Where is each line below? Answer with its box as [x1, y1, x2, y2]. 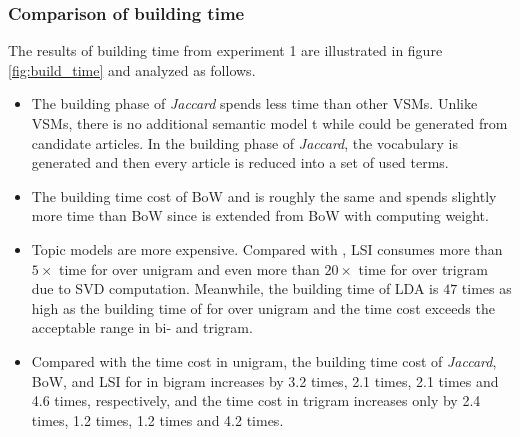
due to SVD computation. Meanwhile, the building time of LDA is [31, 278, 439, 299]
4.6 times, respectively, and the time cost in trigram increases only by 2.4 [31, 390, 481, 411]
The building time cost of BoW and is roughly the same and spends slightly [31, 185, 497, 206]
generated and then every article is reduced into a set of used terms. [31, 152, 449, 173]
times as [461, 278, 512, 299]
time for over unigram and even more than [59, 258, 320, 279]
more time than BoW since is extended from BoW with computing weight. [31, 205, 489, 226]
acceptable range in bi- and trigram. [31, 317, 253, 338]
